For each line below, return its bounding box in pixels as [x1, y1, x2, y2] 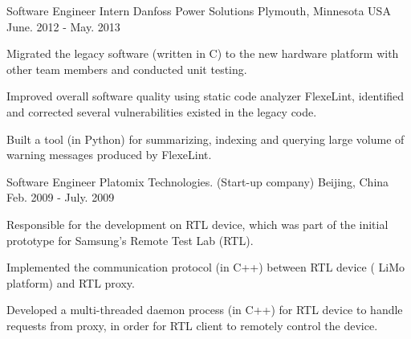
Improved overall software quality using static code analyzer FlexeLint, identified [6, 88, 405, 104]
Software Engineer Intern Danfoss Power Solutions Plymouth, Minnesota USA [6, 2, 391, 18]
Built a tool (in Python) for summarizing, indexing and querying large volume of [6, 130, 405, 147]
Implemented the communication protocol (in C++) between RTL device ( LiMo [6, 259, 405, 276]
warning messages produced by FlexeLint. [6, 146, 212, 163]
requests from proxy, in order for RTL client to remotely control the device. [6, 317, 378, 333]
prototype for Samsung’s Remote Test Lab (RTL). [6, 231, 254, 248]
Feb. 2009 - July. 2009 [6, 189, 115, 206]
